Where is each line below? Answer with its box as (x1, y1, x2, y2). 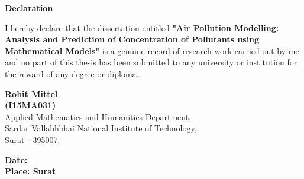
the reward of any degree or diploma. (5, 67, 139, 79)
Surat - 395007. (5, 133, 60, 145)
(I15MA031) (5, 99, 56, 111)
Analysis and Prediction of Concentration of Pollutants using (5, 33, 260, 45)
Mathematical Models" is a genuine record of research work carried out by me (5, 44, 299, 57)
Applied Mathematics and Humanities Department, (5, 110, 192, 122)
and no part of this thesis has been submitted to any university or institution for (5, 56, 297, 68)
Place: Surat (5, 165, 56, 177)
